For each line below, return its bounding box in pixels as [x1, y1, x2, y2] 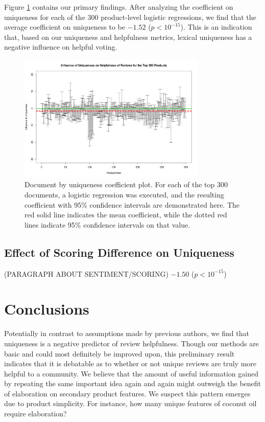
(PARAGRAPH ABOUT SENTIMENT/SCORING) [4, 268, 168, 279]
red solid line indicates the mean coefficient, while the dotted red [25, 209, 227, 220]
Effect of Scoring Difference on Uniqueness [4, 244, 234, 260]
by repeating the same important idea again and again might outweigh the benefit [4, 378, 261, 389]
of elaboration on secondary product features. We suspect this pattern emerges [4, 388, 251, 398]
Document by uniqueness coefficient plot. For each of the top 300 [25, 179, 228, 190]
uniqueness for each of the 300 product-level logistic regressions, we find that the [4, 11, 256, 22]
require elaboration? [4, 408, 67, 419]
